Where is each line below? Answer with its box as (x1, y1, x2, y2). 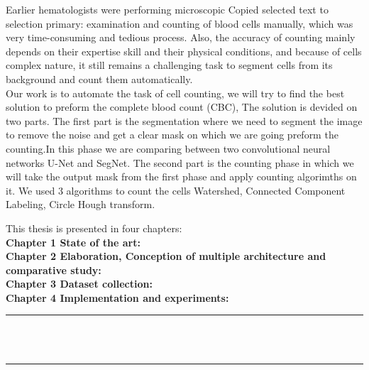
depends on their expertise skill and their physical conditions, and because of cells (6, 43, 362, 58)
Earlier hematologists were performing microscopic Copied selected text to (6, 2, 329, 16)
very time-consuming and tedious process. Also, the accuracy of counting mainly (6, 30, 356, 45)
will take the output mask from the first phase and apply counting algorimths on (6, 169, 357, 184)
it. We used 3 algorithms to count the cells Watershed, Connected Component (6, 183, 346, 197)
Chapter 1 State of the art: (6, 234, 141, 249)
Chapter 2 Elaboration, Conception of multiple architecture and (6, 249, 326, 263)
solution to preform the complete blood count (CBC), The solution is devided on (6, 99, 358, 114)
